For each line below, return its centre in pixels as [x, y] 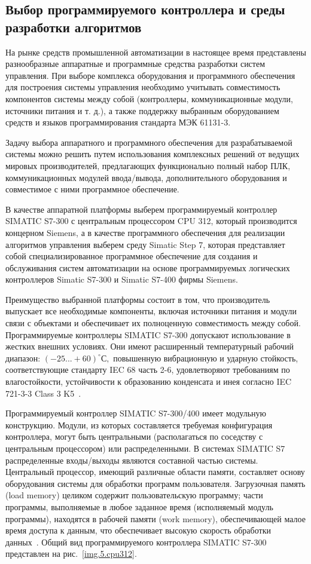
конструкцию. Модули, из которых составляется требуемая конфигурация [139, 424]
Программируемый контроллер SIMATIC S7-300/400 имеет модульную [136, 413]
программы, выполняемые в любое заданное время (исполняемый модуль [139, 506]
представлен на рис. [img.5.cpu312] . [71, 554]
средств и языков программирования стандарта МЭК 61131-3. [118, 122]
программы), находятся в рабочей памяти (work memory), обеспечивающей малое [155, 518]
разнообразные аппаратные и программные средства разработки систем [135, 64]
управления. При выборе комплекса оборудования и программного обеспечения [150, 75]
